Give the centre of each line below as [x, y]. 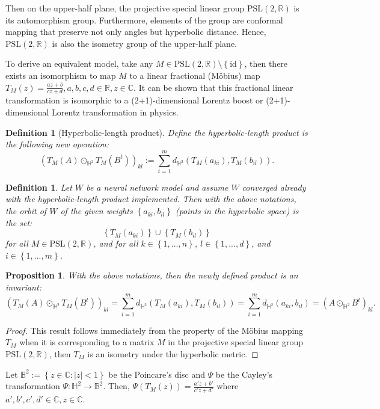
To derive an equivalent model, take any [79, 63]
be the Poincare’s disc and [157, 374]
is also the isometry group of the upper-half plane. [144, 43]
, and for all [116, 243]
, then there [266, 63]
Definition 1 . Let [39, 187]
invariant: [23, 287]
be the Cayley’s [244, 374]
